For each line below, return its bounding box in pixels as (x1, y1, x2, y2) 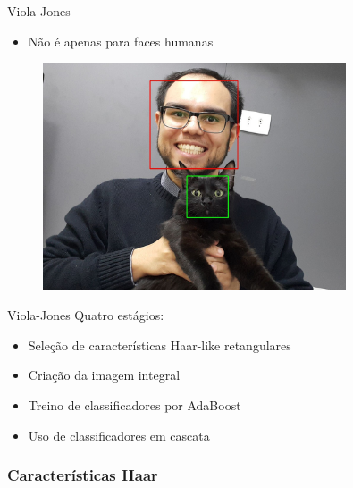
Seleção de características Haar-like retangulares (28, 335, 291, 354)
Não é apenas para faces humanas (28, 31, 214, 50)
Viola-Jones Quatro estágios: (7, 306, 164, 324)
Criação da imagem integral (28, 366, 181, 384)
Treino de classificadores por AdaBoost (28, 395, 241, 414)
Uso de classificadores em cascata (28, 425, 210, 444)
